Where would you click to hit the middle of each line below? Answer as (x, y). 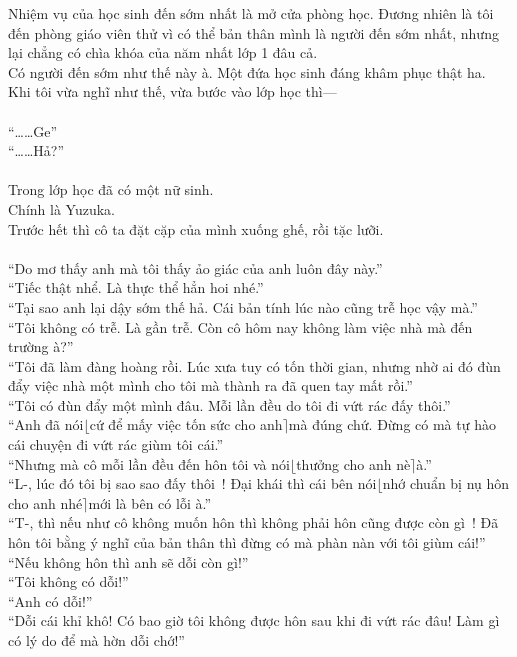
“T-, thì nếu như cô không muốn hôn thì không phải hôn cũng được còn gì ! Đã (253, 522)
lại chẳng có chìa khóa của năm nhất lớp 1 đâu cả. (163, 52)
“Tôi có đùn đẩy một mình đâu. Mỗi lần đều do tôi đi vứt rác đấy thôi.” (229, 404)
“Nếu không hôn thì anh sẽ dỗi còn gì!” (128, 561)
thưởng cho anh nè (353, 463)
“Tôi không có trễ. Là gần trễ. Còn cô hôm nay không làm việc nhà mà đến (240, 326)
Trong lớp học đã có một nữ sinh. (111, 189)
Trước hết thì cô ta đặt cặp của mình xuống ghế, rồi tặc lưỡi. (196, 228)
